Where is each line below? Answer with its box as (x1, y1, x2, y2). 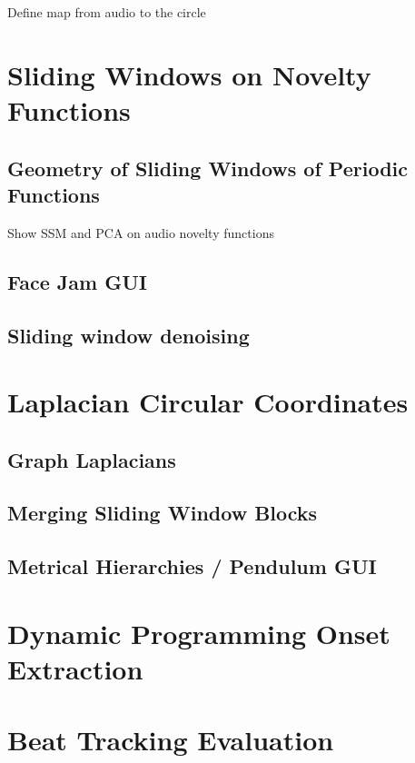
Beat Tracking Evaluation (7, 721, 334, 758)
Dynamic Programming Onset (7, 614, 390, 651)
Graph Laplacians (7, 445, 176, 473)
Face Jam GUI (7, 267, 147, 295)
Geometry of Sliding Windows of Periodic (7, 154, 408, 182)
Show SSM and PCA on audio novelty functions (7, 223, 274, 242)
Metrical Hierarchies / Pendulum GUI (7, 552, 377, 580)
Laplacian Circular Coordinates (7, 383, 409, 421)
